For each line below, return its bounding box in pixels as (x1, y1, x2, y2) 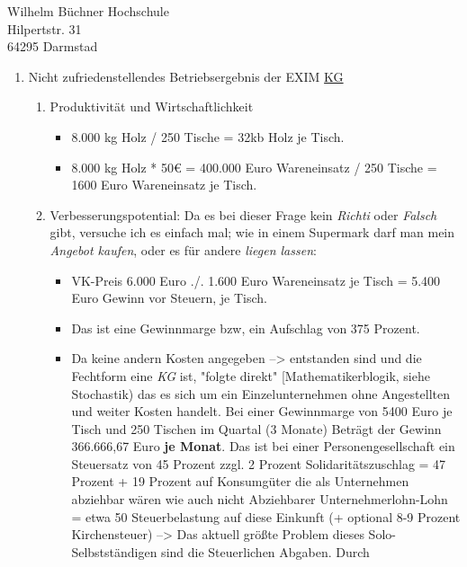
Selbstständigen (71, 542, 157, 561)
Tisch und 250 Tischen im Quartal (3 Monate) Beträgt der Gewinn (71, 419, 442, 438)
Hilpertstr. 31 (7, 19, 82, 38)
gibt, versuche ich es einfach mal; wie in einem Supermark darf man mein (49, 223, 455, 242)
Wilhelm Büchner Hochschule (7, 2, 169, 20)
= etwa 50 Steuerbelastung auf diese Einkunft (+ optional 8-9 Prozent (71, 507, 461, 526)
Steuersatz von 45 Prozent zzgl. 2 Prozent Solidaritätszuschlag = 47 (71, 454, 446, 473)
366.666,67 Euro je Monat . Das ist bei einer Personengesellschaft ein (71, 437, 455, 456)
